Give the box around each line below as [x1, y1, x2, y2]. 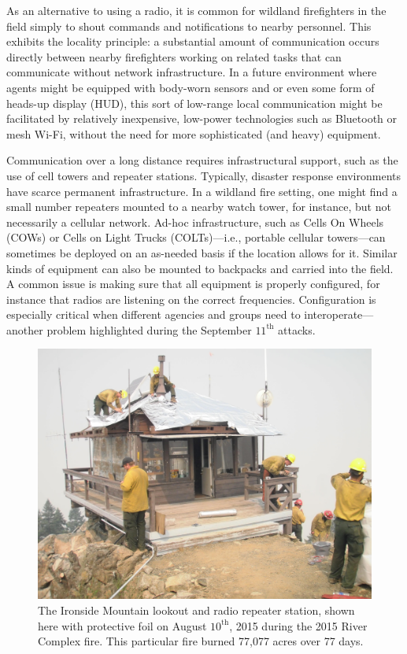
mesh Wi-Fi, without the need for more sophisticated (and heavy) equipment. [6, 125, 381, 142]
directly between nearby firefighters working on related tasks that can [6, 48, 342, 65]
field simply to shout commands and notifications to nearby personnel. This [6, 17, 372, 34]
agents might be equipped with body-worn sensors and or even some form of [6, 79, 375, 95]
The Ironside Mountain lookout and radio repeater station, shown [38, 602, 355, 619]
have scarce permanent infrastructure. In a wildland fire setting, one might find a [6, 183, 398, 199]
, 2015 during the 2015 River [229, 617, 368, 634]
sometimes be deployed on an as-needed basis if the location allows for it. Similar [6, 244, 398, 260]
